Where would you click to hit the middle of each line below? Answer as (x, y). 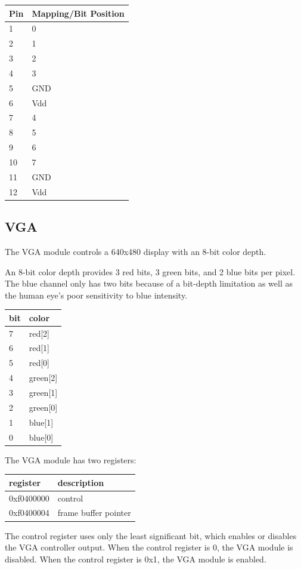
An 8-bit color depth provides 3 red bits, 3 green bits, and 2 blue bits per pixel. (150, 271)
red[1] (39, 348)
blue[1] (41, 422)
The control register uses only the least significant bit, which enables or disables (151, 535)
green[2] (43, 378)
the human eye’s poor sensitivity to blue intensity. (96, 295)
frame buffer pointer (94, 513)
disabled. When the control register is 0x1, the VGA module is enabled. (136, 559)
